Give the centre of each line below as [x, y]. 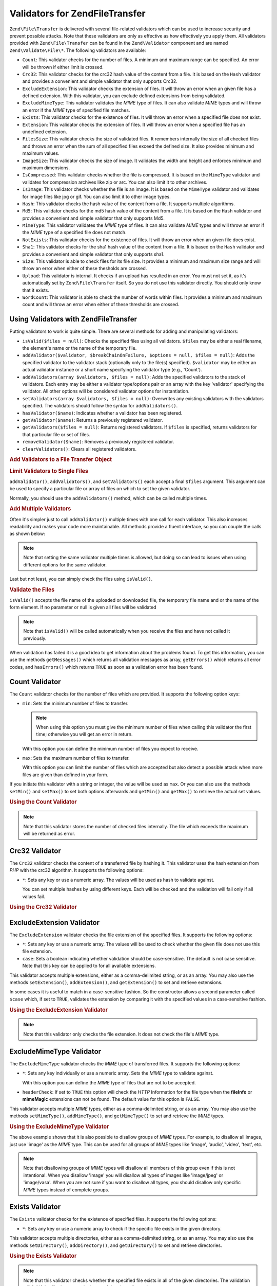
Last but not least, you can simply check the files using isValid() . [81, 579]
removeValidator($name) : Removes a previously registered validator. [98, 442]
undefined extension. [45, 132]
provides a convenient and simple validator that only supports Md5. [94, 218]
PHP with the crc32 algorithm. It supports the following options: [76, 870]
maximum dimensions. [46, 168]
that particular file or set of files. [56, 434]
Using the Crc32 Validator [43, 907]
